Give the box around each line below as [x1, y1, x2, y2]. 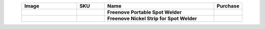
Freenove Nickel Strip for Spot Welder [107, 15, 197, 21]
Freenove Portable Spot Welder [107, 9, 182, 15]
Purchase [216, 3, 240, 9]
